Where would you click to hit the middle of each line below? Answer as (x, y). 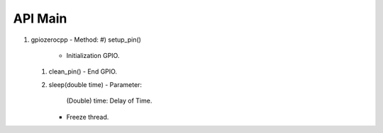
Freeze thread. (88, 117)
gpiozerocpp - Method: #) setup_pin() (86, 40)
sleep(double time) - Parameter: (95, 84)
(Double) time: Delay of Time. (109, 101)
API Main (40, 18)
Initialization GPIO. (93, 55)
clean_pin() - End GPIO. (83, 71)
